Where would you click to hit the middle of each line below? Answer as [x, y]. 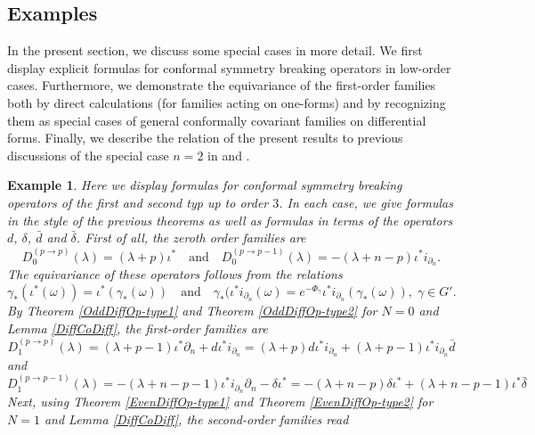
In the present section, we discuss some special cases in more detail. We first [215, 50]
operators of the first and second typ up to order [138, 202]
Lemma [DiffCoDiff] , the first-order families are [138, 328]
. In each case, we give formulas [366, 202]
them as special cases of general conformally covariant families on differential [217, 120]
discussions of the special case [88, 155]
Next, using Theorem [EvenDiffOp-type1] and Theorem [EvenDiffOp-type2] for [220, 402]
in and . [229, 155]
